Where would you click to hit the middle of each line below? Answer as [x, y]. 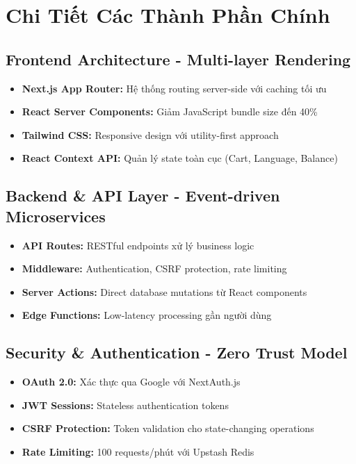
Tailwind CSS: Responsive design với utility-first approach [150, 134]
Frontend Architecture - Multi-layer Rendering [178, 59]
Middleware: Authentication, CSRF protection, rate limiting [154, 268]
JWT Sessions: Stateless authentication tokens [125, 405]
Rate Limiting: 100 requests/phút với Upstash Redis [138, 451]
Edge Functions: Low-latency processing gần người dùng [147, 315]
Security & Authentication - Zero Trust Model [177, 353]
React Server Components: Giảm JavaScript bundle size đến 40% [170, 111]
